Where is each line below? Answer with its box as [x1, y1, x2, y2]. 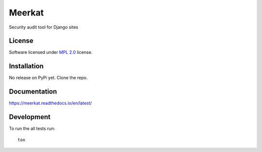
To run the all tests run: [9, 126, 55, 132]
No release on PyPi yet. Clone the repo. [9, 75, 88, 81]
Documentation [9, 88, 57, 96]
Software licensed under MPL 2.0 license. [9, 49, 93, 55]
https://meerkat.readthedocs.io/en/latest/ [9, 100, 92, 106]
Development [9, 113, 51, 121]
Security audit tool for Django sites [9, 24, 79, 30]
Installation [9, 62, 44, 70]
